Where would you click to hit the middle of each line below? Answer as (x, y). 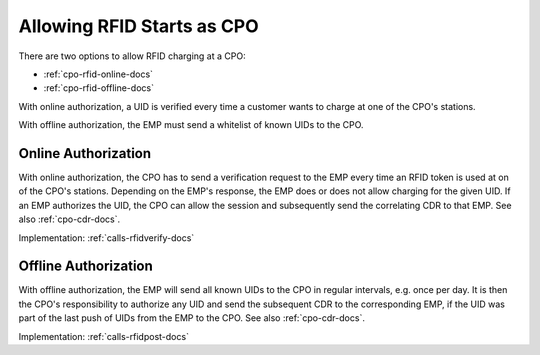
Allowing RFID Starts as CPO (138, 26)
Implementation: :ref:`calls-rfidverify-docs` (106, 237)
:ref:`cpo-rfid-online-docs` (98, 74)
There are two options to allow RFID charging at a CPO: (132, 56)
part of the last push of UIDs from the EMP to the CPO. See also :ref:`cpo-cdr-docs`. (191, 318)
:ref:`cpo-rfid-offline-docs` (99, 88)
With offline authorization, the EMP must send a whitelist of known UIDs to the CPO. (191, 125)
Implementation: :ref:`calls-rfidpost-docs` (104, 336)
